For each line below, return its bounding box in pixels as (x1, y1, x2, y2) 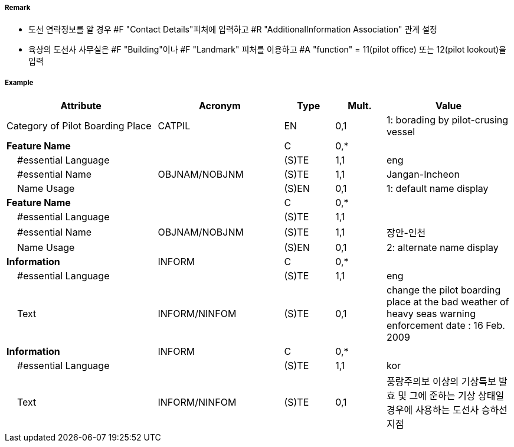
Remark (5, 4, 31, 12)
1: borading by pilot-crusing (386, 114, 509, 126)
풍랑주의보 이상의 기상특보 (386, 376, 496, 388)
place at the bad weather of (386, 296, 509, 308)
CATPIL (158, 120, 191, 132)
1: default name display (386, 182, 489, 195)
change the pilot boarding (386, 284, 501, 296)
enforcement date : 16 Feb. (386, 319, 505, 332)
